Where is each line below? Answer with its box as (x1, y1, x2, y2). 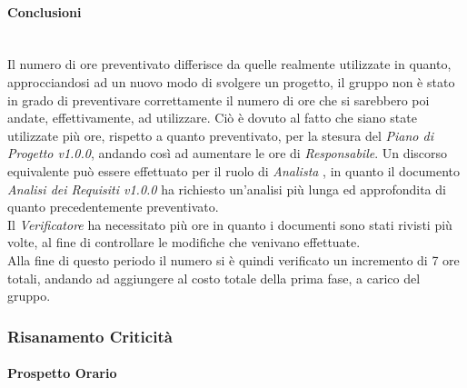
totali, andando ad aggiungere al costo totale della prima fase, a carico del (7, 268, 421, 287)
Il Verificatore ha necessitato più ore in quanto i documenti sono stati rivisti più (7, 214, 452, 234)
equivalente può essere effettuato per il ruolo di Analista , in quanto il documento (7, 161, 461, 180)
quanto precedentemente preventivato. (7, 197, 219, 216)
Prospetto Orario (7, 363, 117, 383)
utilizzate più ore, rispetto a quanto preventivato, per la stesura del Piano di (7, 125, 433, 144)
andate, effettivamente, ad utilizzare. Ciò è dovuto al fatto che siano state (7, 108, 417, 127)
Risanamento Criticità (7, 324, 173, 347)
